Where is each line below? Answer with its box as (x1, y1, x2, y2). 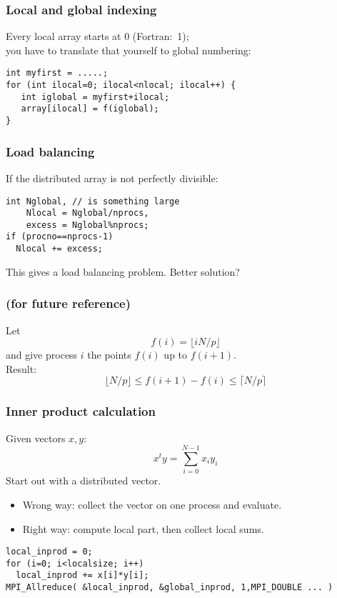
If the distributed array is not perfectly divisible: (6, 170, 218, 185)
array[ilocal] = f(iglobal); (21, 104, 159, 114)
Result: (6, 361, 37, 376)
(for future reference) (6, 294, 131, 312)
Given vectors (6, 430, 66, 445)
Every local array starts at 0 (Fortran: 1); (6, 29, 189, 44)
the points (87, 347, 131, 362)
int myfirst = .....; (6, 68, 109, 79)
